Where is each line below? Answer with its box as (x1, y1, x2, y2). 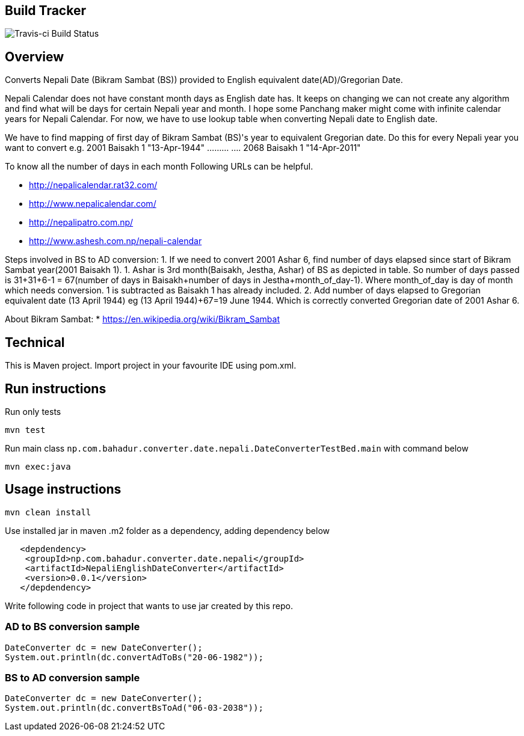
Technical (5, 334, 65, 350)
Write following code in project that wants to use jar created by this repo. (5, 600, 293, 611)
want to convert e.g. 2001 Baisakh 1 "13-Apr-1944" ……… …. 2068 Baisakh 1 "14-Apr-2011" (5, 143, 361, 153)
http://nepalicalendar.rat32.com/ (29, 180, 158, 191)
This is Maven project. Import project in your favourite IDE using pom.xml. (5, 360, 297, 371)
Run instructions (5, 381, 106, 396)
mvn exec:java (5, 461, 71, 471)
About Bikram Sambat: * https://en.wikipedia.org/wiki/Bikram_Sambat (5, 314, 280, 325)
